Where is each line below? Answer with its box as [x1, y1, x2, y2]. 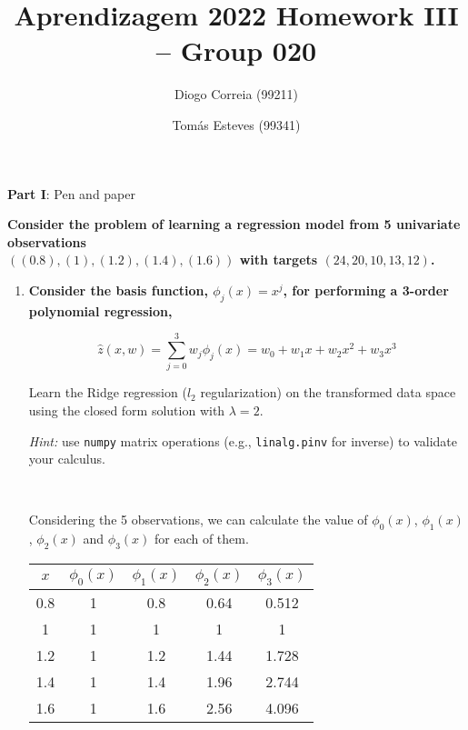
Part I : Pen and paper [7, 184, 136, 203]
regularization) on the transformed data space [200, 383, 456, 402]
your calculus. [28, 449, 105, 468]
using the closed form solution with [28, 400, 225, 419]
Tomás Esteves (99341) [172, 115, 301, 134]
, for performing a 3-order [283, 280, 449, 299]
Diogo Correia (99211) [174, 85, 298, 104]
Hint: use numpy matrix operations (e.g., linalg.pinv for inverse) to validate [28, 431, 457, 450]
